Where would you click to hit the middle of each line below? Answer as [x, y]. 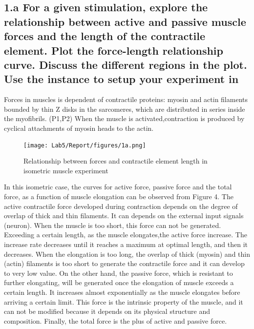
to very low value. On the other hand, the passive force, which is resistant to [118, 273]
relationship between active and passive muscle [125, 21]
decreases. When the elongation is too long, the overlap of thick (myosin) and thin [127, 254]
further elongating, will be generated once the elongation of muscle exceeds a [119, 282]
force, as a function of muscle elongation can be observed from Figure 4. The [119, 196]
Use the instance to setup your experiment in [121, 79]
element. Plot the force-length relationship [114, 50]
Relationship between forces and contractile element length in [116, 161]
